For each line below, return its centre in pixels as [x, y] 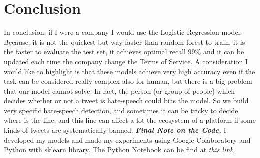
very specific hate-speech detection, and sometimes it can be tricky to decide [121, 110]
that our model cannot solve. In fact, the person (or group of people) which [119, 91]
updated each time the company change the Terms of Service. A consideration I [126, 61]
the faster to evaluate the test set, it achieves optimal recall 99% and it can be [124, 52]
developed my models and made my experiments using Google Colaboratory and [127, 140]
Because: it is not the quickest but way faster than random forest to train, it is [125, 42]
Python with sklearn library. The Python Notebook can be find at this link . [120, 150]
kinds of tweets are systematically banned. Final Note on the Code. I [115, 130]
